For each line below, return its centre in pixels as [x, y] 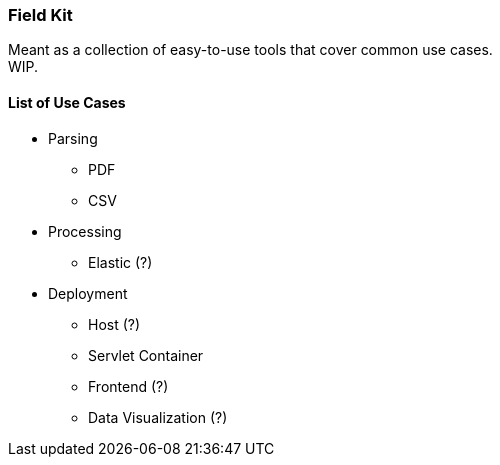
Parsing [73, 138]
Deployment [88, 293]
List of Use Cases [67, 102]
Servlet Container [146, 355]
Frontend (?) [128, 386]
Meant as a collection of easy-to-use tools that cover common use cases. [250, 50]
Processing [85, 231]
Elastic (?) [120, 262]
